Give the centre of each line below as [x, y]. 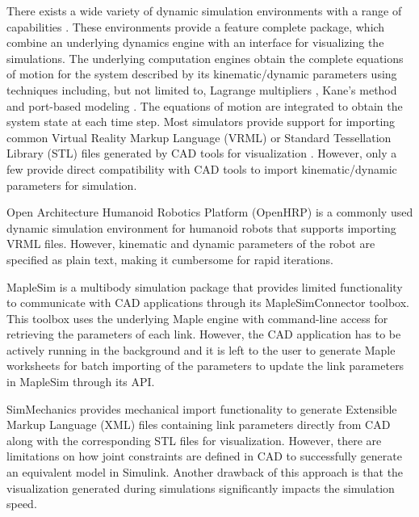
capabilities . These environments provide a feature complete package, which [196, 26]
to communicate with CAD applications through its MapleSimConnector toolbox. [208, 303]
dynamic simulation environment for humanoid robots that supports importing [201, 227]
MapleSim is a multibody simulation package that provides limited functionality [205, 286]
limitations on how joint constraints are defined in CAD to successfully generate [204, 456]
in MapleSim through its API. [81, 382]
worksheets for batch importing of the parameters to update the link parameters [205, 366]
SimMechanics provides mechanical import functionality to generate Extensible [202, 408]
